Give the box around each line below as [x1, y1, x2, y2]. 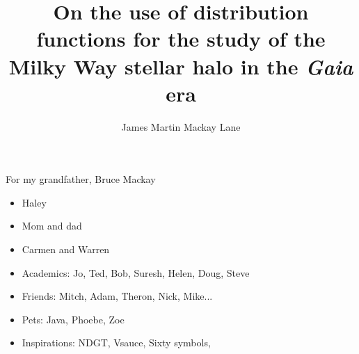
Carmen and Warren [22, 242, 110, 257]
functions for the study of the [36, 24, 326, 53]
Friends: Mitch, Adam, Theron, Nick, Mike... [22, 289, 213, 303]
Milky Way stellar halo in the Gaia [8, 51, 353, 81]
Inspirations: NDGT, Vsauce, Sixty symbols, [22, 335, 211, 350]
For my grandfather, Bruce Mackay [6, 172, 156, 186]
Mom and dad [22, 218, 82, 233]
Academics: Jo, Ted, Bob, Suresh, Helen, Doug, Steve [22, 265, 250, 280]
